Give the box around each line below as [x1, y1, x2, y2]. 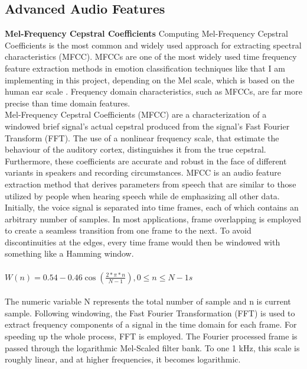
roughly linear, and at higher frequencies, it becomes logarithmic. [5, 353, 241, 365]
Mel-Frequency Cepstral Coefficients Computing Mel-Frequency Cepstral [5, 27, 288, 40]
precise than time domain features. [5, 96, 130, 109]
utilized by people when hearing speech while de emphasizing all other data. [5, 189, 280, 202]
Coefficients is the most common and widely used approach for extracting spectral [5, 38, 302, 51]
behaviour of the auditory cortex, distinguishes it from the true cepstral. [5, 143, 266, 156]
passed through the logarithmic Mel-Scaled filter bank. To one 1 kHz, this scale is [5, 341, 300, 354]
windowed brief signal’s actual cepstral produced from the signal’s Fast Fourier [5, 119, 290, 132]
